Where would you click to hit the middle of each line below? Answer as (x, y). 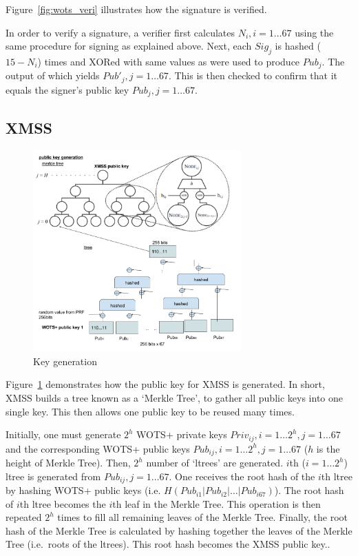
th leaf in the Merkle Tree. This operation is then (217, 503)
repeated (24, 517)
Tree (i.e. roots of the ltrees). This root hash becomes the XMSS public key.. (168, 544)
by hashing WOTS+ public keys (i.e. (83, 490)
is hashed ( (298, 46)
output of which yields (53, 75)
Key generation (65, 361)
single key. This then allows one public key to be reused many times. (150, 411)
